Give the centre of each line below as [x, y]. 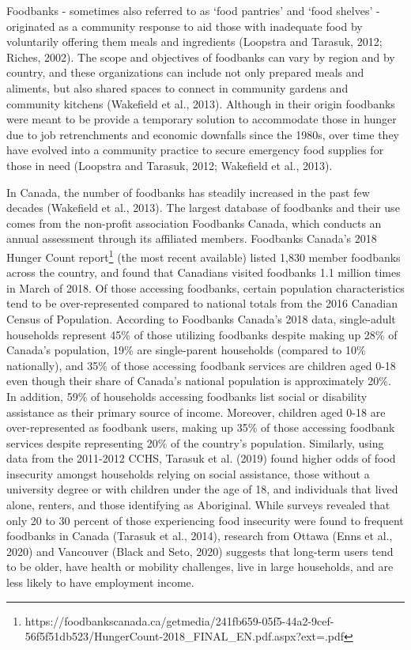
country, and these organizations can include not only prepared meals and [185, 72]
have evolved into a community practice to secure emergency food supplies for [195, 150]
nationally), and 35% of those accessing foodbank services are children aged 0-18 [201, 365]
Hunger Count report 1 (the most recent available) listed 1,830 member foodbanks [204, 255]
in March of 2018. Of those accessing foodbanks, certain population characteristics [205, 287]
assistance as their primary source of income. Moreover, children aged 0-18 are [196, 412]
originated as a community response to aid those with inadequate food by [185, 26]
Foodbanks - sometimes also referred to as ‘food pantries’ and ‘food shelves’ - [193, 10]
